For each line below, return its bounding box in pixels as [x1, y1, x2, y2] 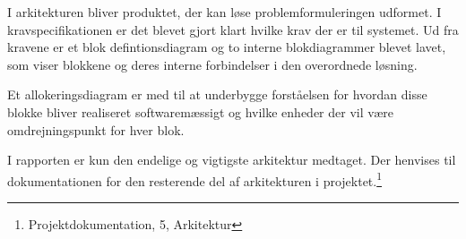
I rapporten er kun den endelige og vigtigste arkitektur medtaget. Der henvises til [7, 150, 456, 169]
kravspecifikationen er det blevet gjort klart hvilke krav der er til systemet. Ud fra [7, 20, 459, 38]
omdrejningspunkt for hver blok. [7, 120, 185, 139]
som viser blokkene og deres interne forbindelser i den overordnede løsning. [7, 55, 418, 73]
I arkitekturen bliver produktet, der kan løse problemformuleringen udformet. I [7, 3, 442, 21]
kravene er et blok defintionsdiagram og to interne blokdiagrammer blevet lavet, [7, 38, 446, 56]
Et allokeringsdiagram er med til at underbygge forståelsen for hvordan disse [7, 85, 427, 104]
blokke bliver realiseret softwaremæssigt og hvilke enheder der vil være [7, 102, 394, 121]
